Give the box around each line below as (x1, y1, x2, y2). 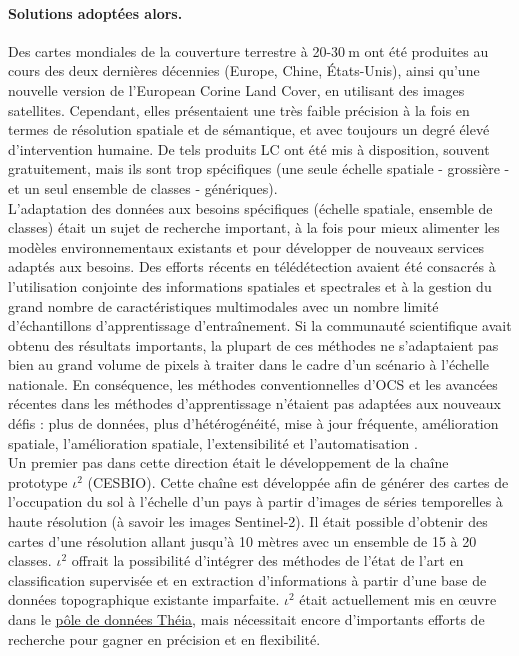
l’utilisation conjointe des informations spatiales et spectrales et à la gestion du (8, 275, 492, 296)
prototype (8, 471, 68, 492)
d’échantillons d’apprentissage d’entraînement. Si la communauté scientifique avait (8, 315, 512, 336)
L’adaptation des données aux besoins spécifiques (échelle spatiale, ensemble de (8, 197, 493, 218)
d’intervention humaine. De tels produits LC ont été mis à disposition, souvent (8, 138, 490, 159)
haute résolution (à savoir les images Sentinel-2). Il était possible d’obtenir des (8, 511, 488, 532)
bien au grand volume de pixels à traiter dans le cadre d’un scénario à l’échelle (8, 354, 490, 375)
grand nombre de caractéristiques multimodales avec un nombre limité (8, 295, 439, 316)
